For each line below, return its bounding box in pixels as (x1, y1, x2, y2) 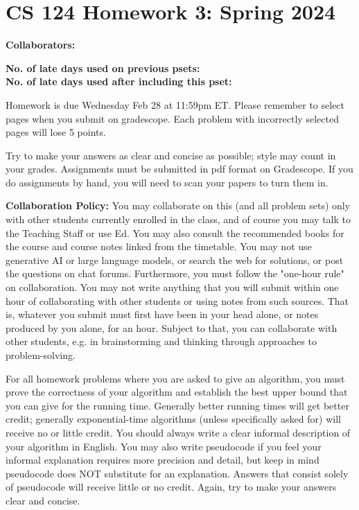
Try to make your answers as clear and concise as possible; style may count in (6, 148, 336, 162)
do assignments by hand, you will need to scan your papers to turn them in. (6, 175, 329, 189)
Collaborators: (6, 37, 76, 52)
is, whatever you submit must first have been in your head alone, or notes (6, 307, 319, 322)
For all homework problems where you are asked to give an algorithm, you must (6, 371, 345, 385)
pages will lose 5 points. (6, 125, 106, 139)
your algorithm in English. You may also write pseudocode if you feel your (6, 439, 322, 453)
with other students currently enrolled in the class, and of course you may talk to (6, 212, 351, 227)
